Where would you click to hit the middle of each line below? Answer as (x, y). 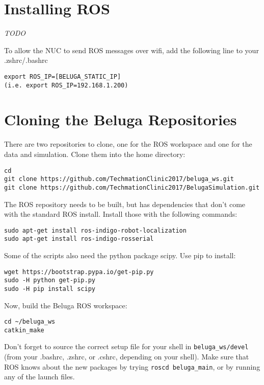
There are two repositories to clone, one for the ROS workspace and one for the (128, 144)
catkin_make (24, 330)
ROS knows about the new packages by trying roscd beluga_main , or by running (132, 366)
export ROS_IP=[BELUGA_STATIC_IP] (63, 76)
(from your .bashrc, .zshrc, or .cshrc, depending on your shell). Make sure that (127, 357)
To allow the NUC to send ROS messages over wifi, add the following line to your (131, 50)
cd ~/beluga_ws (30, 322)
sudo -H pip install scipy (50, 289)
